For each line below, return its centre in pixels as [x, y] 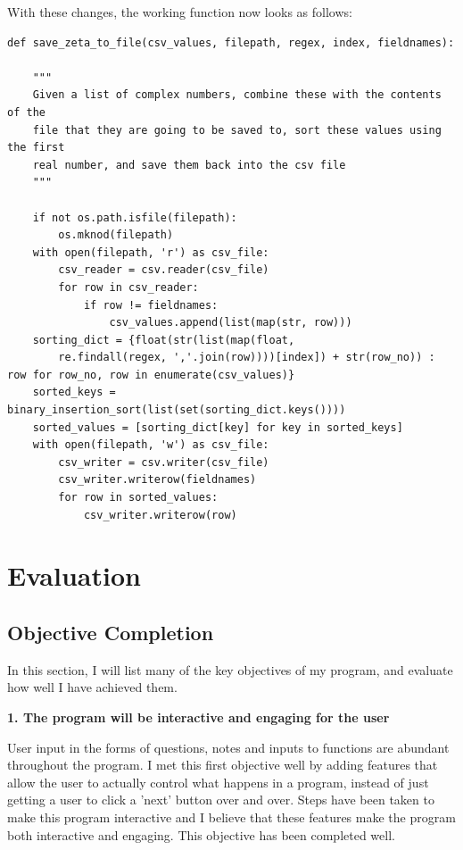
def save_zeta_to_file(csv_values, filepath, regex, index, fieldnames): [231, 42]
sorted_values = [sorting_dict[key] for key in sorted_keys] [218, 427]
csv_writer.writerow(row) [160, 515]
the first [36, 148]
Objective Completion [111, 632]
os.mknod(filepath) [116, 235]
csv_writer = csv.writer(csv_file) [164, 462]
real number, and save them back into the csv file [189, 165]
